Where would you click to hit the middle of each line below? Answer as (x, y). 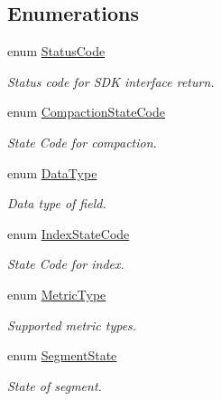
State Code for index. (66, 264)
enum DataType (52, 172)
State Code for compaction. (82, 142)
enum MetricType (57, 294)
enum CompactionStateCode (87, 112)
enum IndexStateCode (69, 233)
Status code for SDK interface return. (111, 81)
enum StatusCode (56, 51)
